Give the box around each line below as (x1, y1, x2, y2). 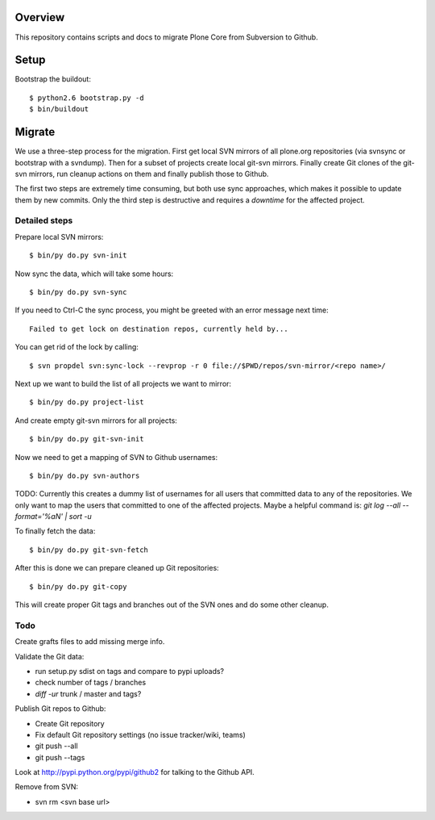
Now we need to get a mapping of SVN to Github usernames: (14, 452, 217, 462)
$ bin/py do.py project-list (29, 398, 144, 407)
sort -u (68, 512, 92, 521)
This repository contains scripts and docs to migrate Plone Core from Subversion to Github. (14, 32, 318, 42)
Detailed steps (14, 215, 73, 226)
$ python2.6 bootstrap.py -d (29, 93, 144, 102)
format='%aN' (14, 512, 64, 521)
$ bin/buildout (29, 105, 89, 114)
